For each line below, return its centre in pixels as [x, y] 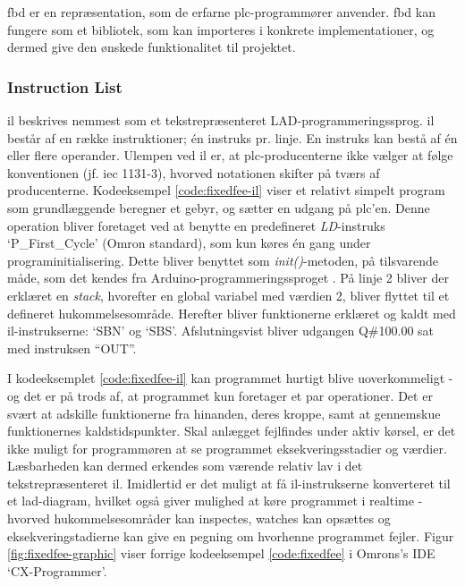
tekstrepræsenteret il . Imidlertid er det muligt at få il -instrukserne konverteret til [229, 483]
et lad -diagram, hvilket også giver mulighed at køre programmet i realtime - [215, 501]
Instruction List [65, 86]
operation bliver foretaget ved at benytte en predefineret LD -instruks [196, 225]
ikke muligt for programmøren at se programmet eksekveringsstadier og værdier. [227, 448]
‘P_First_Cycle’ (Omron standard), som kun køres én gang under [189, 243]
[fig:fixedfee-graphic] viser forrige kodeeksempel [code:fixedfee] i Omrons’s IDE [221, 553]
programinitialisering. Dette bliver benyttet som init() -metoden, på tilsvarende [223, 260]
